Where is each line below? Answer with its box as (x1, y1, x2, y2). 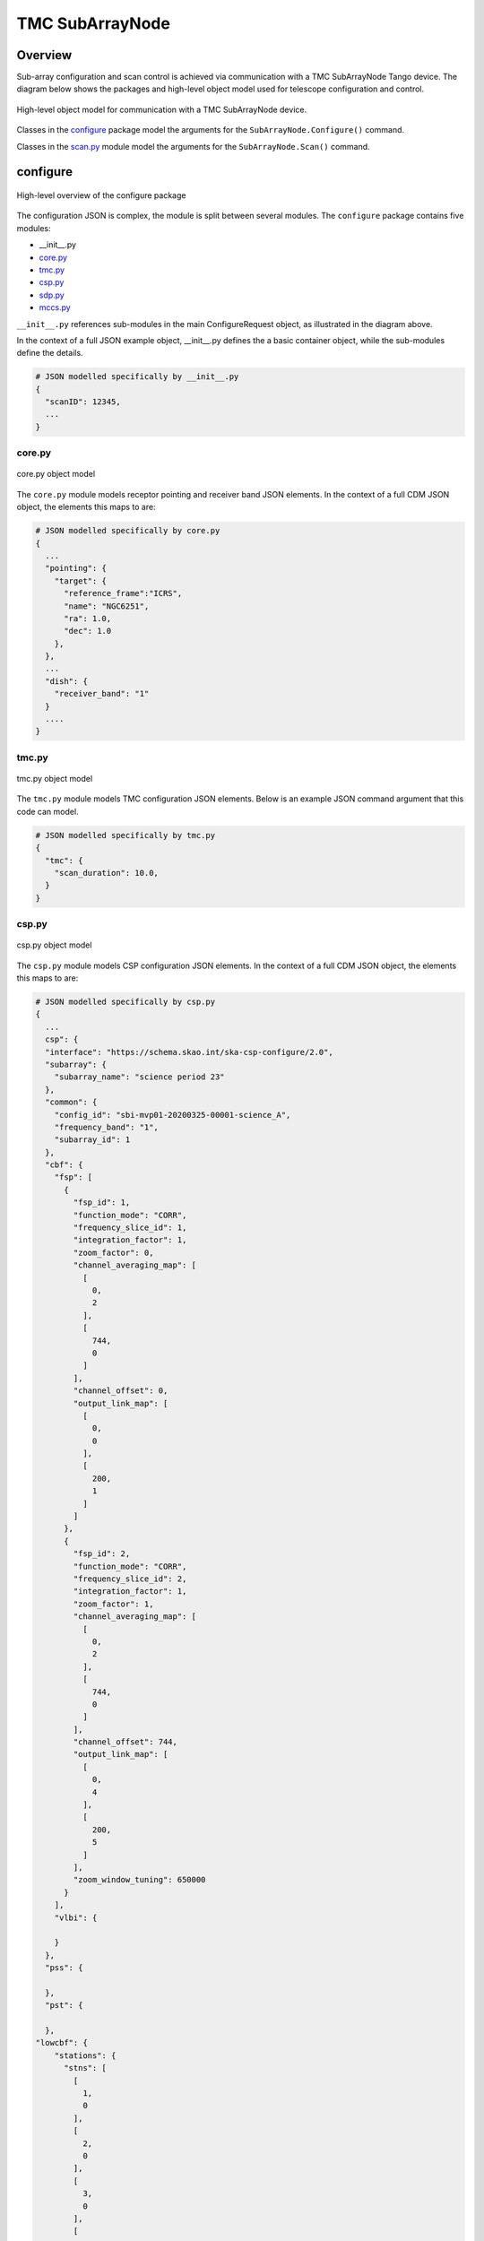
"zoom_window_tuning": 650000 (73, 1874, 206, 1885)
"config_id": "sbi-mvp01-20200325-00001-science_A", (54, 1110, 291, 1120)
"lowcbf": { (35, 2038, 89, 2048)
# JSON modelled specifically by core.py (35, 525, 220, 536)
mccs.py (39, 302, 71, 313)
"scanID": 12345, (45, 397, 121, 407)
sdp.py (39, 290, 65, 300)
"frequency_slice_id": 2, (73, 1573, 187, 1584)
